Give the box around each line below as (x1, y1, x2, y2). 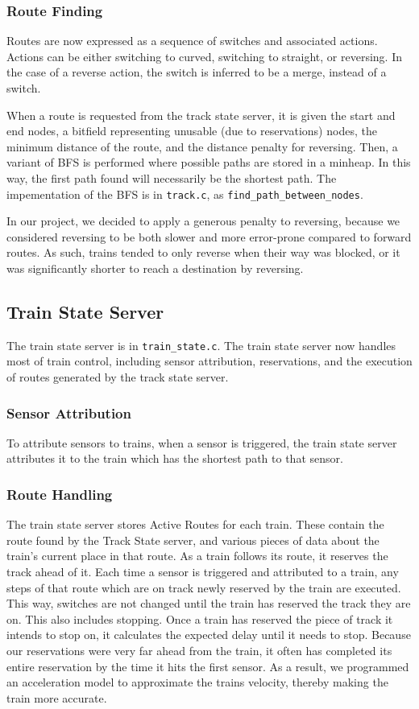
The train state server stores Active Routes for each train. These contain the (6, 516, 384, 533)
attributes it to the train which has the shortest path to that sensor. (6, 450, 343, 467)
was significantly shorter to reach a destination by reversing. (6, 260, 304, 276)
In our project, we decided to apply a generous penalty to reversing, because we (6, 212, 400, 229)
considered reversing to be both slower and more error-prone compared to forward (6, 228, 412, 245)
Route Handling (6, 484, 113, 504)
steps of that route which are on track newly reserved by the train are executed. (6, 579, 401, 596)
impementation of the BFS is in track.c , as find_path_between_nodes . (6, 185, 363, 202)
